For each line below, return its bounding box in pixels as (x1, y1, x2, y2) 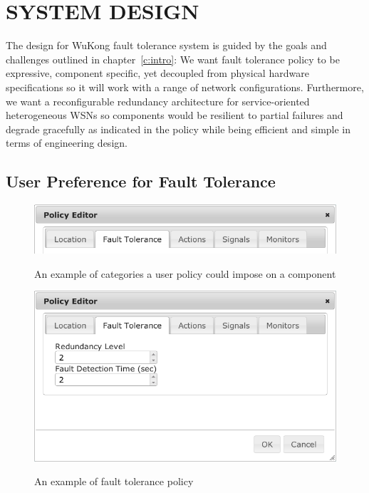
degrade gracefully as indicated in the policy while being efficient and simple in (6, 121, 351, 136)
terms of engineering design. (6, 135, 128, 150)
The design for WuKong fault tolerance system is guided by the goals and (6, 38, 327, 53)
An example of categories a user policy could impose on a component (34, 266, 336, 281)
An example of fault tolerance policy (34, 474, 194, 489)
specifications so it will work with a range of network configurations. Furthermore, (6, 79, 364, 94)
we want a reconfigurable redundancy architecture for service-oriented (6, 93, 310, 108)
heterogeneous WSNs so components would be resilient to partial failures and (6, 108, 343, 123)
